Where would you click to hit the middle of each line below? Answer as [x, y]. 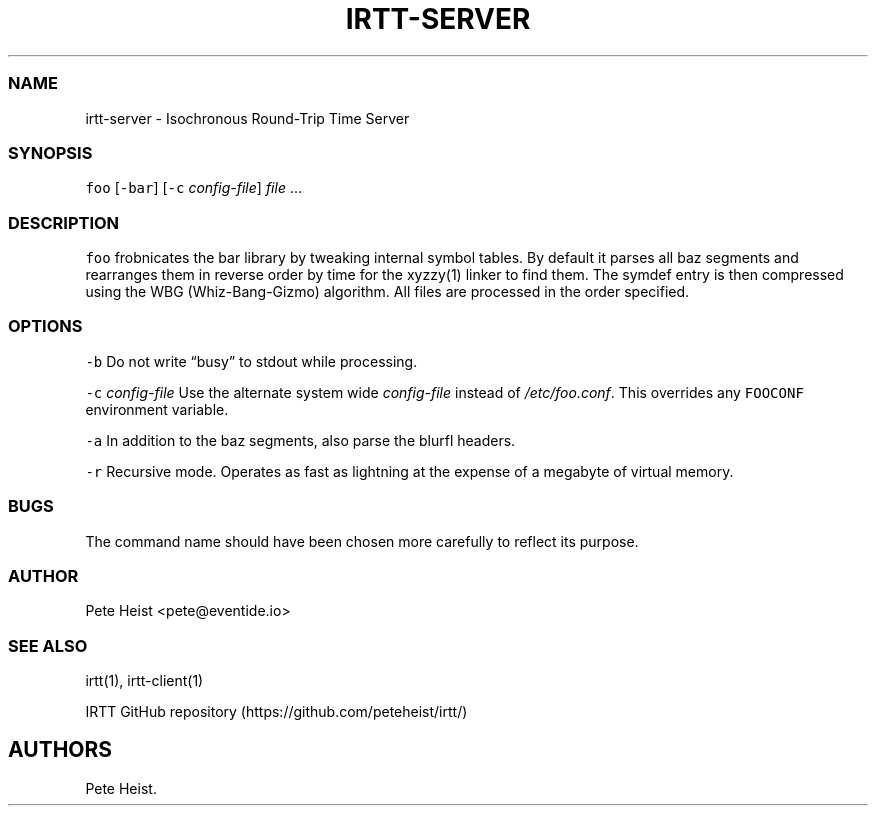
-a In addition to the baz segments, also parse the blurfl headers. [300, 440]
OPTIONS [45, 326]
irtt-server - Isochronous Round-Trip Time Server [247, 118]
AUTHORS [60, 750]
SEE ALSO [48, 645]
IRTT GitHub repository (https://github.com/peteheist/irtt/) [276, 711]
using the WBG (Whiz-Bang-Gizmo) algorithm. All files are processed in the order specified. [387, 291]
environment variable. [157, 409]
